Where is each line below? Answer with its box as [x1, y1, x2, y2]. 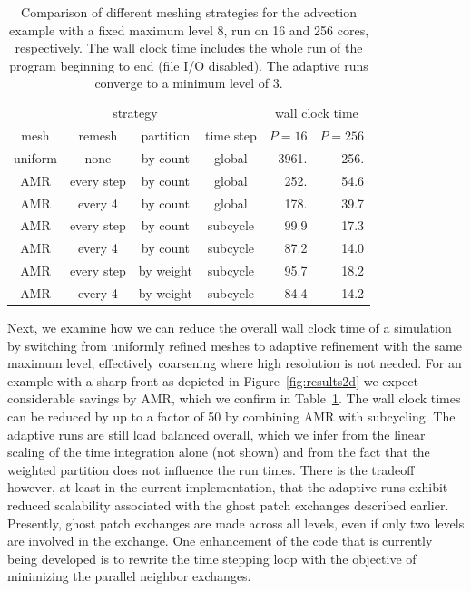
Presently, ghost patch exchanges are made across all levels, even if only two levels [7, 513, 465, 532]
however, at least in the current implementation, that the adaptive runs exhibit [7, 478, 448, 497]
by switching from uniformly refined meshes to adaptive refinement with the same [7, 335, 462, 354]
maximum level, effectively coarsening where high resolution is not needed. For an [7, 354, 462, 373]
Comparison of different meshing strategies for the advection [21, 3, 357, 21]
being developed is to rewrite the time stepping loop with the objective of [7, 548, 417, 567]
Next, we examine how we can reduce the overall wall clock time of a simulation [7, 318, 452, 337]
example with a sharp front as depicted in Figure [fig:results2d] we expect [7, 371, 418, 390]
